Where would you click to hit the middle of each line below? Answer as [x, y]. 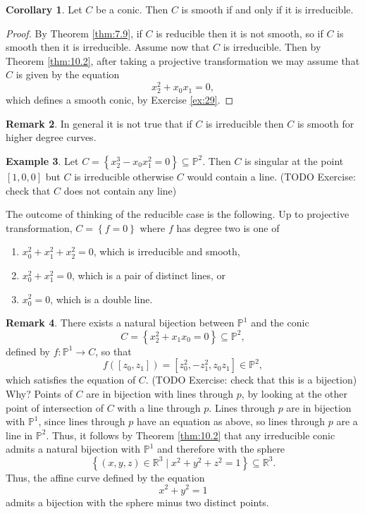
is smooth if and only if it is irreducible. [267, 9]
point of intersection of [55, 407]
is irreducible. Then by [272, 47]
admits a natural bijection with [73, 449]
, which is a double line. [101, 299]
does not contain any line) [120, 190]
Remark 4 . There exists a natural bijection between [120, 323]
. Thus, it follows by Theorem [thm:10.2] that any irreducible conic [191, 435]
